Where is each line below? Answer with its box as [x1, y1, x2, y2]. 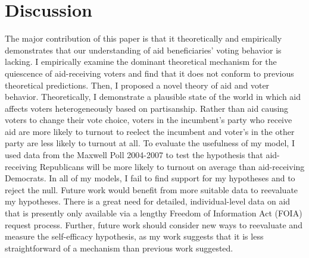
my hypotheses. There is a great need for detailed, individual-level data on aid [5, 195, 291, 207]
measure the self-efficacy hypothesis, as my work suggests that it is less [5, 230, 264, 243]
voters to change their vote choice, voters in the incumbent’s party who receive [5, 114, 292, 126]
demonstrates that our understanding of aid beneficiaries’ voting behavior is [5, 43, 282, 56]
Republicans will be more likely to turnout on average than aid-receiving [39, 160, 305, 172]
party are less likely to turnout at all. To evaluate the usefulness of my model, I [5, 137, 295, 149]
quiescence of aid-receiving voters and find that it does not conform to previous [5, 67, 294, 79]
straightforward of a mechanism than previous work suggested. [5, 241, 233, 254]
